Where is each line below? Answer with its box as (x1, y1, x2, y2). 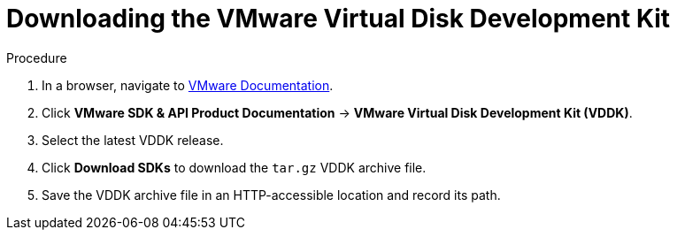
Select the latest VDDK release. (42, 132, 224, 148)
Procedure (6, 50, 67, 65)
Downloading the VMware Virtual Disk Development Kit (6, 4, 671, 34)
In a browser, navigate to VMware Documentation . (42, 77, 334, 93)
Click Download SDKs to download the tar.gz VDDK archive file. (42, 159, 427, 175)
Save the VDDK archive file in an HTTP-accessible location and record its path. (42, 187, 501, 203)
